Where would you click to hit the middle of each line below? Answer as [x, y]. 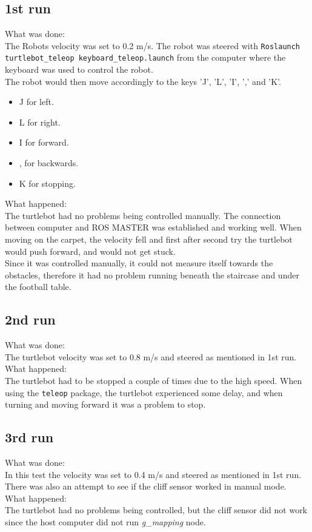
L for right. [40, 122]
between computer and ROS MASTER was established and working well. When [153, 227]
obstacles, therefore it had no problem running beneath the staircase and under [152, 274]
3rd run [29, 437]
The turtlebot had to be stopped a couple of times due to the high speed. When [154, 380]
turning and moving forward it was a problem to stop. [105, 404]
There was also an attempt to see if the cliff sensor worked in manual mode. [146, 486]
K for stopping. [47, 183]
